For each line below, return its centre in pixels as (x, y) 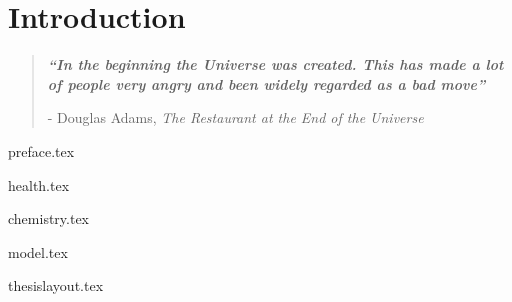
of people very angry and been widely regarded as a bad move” (266, 83)
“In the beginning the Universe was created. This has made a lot (275, 64)
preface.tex (41, 150)
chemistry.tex (49, 218)
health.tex (39, 184)
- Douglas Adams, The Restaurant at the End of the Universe (235, 117)
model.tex (38, 251)
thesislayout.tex (56, 285)
